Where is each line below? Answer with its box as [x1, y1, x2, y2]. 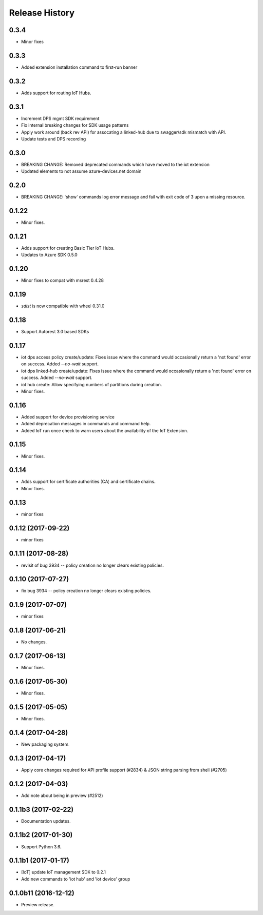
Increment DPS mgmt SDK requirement [21, 115, 100, 121]
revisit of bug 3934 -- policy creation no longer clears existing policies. [21, 562, 164, 568]
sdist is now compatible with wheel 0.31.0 [21, 303, 105, 309]
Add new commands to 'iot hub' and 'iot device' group [21, 876, 131, 882]
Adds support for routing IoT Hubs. [21, 90, 91, 96]
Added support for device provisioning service [21, 414, 114, 419]
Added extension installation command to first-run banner [21, 64, 137, 70]
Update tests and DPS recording [21, 136, 86, 141]
